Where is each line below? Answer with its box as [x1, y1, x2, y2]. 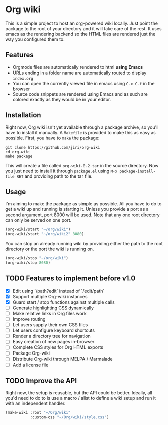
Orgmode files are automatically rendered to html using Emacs [12, 64, 143, 70]
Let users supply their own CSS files [12, 322, 88, 328]
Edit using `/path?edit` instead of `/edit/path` [12, 288, 105, 294]
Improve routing [12, 316, 46, 322]
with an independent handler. [5, 400, 66, 406]
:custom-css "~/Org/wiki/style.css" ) [30, 415, 109, 420]
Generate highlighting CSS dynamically [12, 305, 94, 311]
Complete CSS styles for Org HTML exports [12, 344, 103, 350]
